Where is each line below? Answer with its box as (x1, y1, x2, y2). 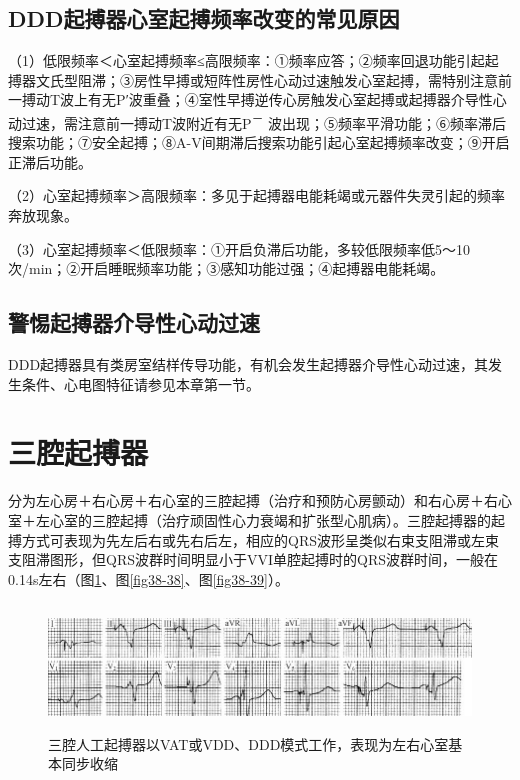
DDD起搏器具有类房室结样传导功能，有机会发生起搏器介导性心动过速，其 (8, 354, 489, 374)
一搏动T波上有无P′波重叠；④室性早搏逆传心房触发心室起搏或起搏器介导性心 (8, 89, 507, 110)
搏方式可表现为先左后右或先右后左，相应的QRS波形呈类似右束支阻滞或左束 (8, 529, 499, 550)
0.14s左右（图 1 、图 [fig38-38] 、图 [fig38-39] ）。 (8, 568, 289, 589)
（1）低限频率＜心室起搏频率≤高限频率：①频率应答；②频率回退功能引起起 (8, 50, 499, 71)
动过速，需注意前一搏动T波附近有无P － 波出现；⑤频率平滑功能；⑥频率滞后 (8, 109, 506, 133)
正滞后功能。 (8, 151, 92, 172)
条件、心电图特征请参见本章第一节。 (21, 373, 260, 394)
